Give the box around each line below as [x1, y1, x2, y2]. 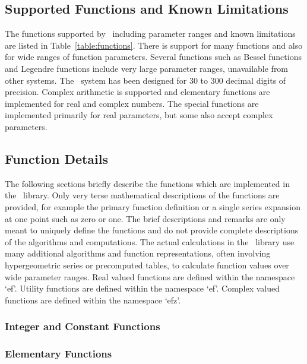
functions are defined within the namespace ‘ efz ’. [5, 293, 181, 306]
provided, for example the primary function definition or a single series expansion [5, 200, 300, 213]
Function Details [5, 149, 109, 167]
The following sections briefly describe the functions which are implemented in [5, 177, 290, 189]
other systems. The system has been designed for [5, 74, 187, 86]
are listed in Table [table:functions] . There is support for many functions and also [5, 39, 303, 51]
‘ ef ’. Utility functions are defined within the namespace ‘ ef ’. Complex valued [5, 282, 280, 295]
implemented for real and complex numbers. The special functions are [5, 97, 259, 109]
